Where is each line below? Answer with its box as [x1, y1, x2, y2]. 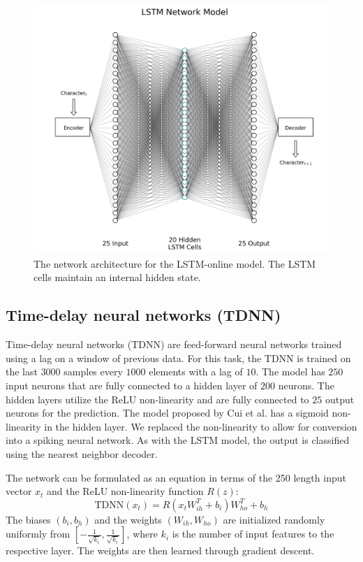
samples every [64, 364, 123, 379]
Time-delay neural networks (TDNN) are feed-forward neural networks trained [6, 337, 342, 352]
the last [6, 364, 38, 379]
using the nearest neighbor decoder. [6, 447, 158, 461]
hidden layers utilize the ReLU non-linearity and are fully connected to [6, 391, 309, 406]
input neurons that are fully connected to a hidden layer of [6, 378, 258, 393]
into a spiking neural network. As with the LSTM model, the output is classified [6, 433, 350, 447]
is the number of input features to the [172, 526, 334, 541]
